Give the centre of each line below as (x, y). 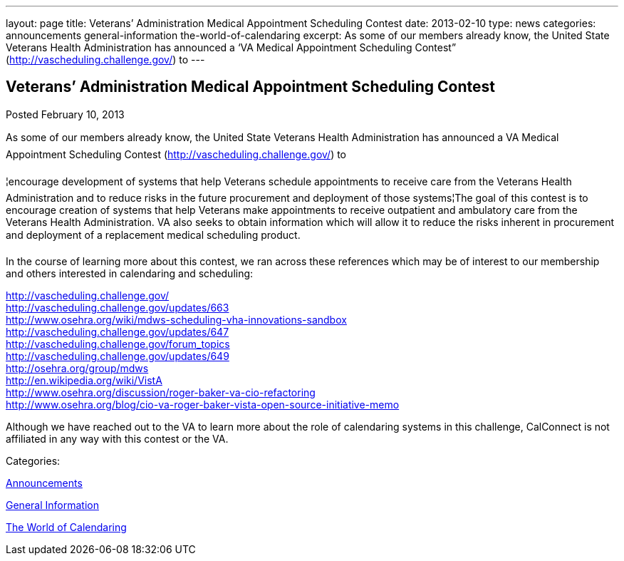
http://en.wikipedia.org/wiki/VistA (84, 380)
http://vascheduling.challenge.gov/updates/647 (118, 331)
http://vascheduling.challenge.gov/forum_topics (118, 344)
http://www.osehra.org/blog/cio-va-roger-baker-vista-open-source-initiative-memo (203, 404)
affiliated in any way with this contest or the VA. (117, 438)
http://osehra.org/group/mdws (77, 368)
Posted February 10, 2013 (65, 114)
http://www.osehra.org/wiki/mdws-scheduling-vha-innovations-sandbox (176, 319)
